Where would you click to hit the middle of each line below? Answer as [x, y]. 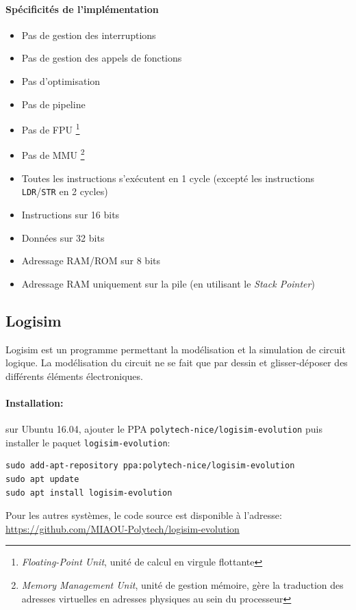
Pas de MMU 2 [53, 154]
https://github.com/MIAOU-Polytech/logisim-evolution [123, 528]
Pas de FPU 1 [51, 128]
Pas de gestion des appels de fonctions [102, 58]
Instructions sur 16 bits [71, 214]
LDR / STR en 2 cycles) [65, 191]
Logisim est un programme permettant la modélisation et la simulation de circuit [176, 349]
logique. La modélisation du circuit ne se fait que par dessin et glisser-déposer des [177, 363]
